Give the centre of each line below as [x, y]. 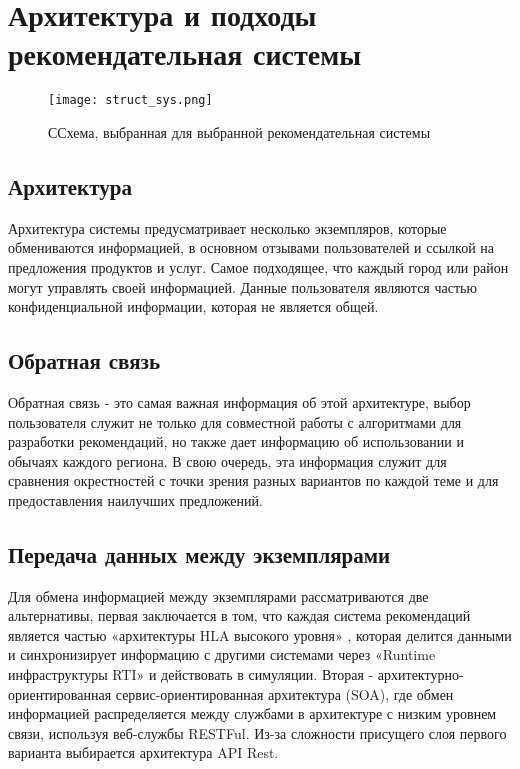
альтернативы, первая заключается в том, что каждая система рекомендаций [239, 615]
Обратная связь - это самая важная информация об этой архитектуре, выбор [239, 401]
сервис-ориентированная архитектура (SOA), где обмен [284, 693]
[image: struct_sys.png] [130, 100]
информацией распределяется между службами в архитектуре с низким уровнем [252, 713]
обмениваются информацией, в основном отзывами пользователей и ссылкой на [251, 247]
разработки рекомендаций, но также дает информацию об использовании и [236, 441]
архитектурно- [420, 674]
